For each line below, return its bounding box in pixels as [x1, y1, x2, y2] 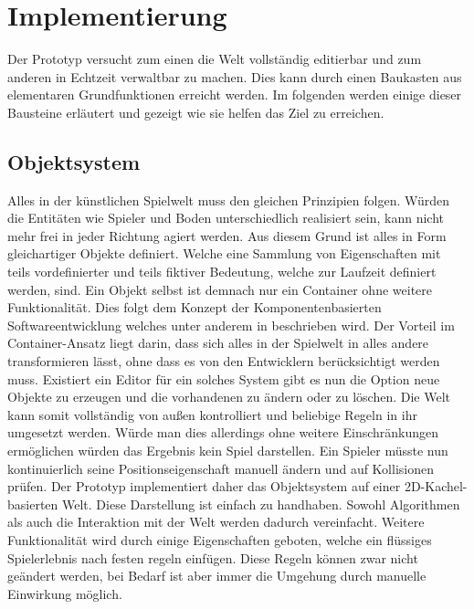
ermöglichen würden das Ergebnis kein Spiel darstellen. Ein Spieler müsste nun [7, 441, 448, 460]
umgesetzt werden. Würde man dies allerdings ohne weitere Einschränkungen [7, 423, 439, 442]
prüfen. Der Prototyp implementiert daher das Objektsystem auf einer [7, 477, 401, 496]
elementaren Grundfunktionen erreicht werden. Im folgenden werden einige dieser [7, 85, 462, 104]
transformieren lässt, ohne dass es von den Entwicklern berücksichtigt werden [7, 352, 440, 371]
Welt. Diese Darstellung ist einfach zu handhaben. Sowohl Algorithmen [62, 494, 460, 513]
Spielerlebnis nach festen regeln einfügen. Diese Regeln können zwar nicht [7, 548, 418, 567]
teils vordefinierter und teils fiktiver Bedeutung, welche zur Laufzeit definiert [7, 262, 437, 281]
